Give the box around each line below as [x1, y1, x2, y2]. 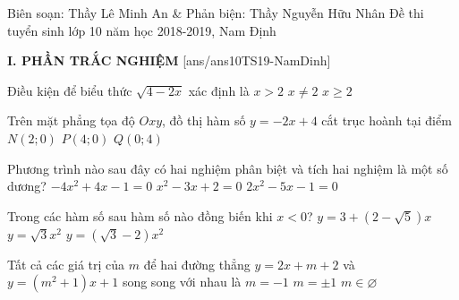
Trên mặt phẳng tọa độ [7, 111, 135, 130]
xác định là [188, 81, 250, 99]
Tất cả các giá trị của [7, 254, 125, 273]
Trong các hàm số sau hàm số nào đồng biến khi [7, 206, 273, 225]
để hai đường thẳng [143, 254, 251, 273]
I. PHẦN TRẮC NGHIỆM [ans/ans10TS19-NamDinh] [7, 51, 331, 70]
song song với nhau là [122, 272, 242, 291]
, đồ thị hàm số [162, 111, 246, 130]
